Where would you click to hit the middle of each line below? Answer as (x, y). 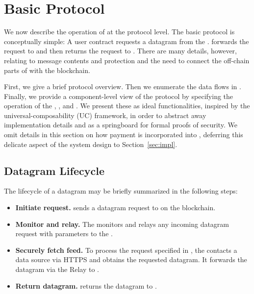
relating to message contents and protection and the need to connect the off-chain (127, 60)
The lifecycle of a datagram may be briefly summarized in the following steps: (121, 191)
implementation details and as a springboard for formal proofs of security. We (121, 125)
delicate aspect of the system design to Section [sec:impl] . (91, 144)
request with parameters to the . (64, 233)
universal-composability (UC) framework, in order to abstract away (105, 115)
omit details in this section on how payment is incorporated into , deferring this (124, 135)
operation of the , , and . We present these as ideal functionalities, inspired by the (127, 106)
